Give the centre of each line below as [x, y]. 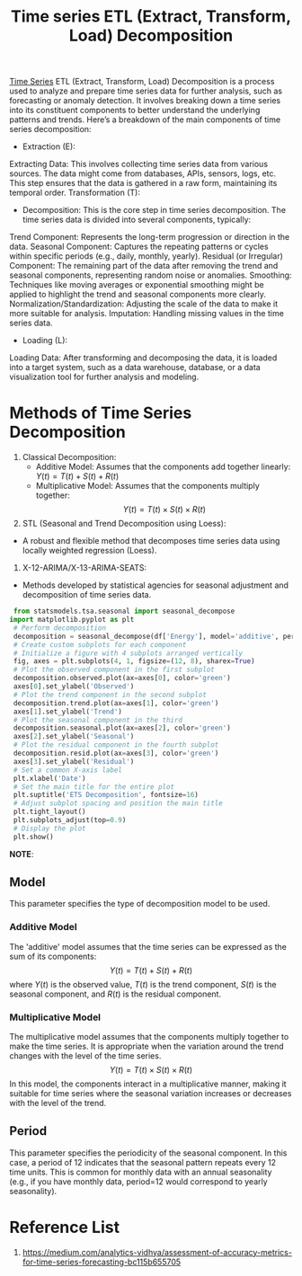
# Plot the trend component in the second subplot [110, 695]
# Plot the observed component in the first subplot [114, 670]
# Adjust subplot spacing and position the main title [118, 803]
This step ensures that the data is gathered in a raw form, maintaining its [143, 183]
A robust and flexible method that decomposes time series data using [151, 541]
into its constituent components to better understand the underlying [135, 111]
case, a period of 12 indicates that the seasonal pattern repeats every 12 [143, 1162]
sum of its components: [53, 956]
